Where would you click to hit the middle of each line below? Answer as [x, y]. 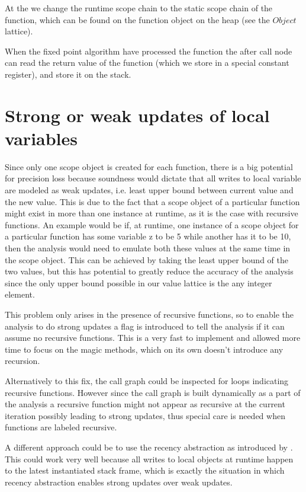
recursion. [22, 361]
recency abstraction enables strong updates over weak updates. [119, 482]
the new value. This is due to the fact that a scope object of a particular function [152, 201]
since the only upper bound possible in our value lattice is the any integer [138, 282]
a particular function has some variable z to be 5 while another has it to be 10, [148, 236]
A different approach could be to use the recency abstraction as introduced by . [149, 447]
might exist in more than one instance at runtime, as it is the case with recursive [152, 213]
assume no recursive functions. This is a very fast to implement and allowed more [153, 338]
